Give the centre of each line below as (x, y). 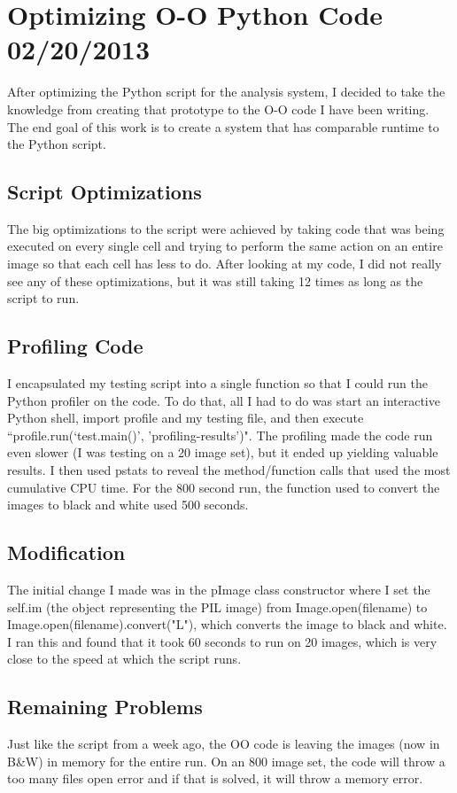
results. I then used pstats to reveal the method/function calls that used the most (229, 470)
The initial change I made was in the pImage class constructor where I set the (219, 590)
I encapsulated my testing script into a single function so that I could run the (217, 383)
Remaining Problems (105, 707)
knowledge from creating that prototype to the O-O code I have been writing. (218, 109)
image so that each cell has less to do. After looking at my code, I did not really (225, 264)
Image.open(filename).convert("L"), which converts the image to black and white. (227, 624)
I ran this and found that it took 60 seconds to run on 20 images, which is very (222, 641)
